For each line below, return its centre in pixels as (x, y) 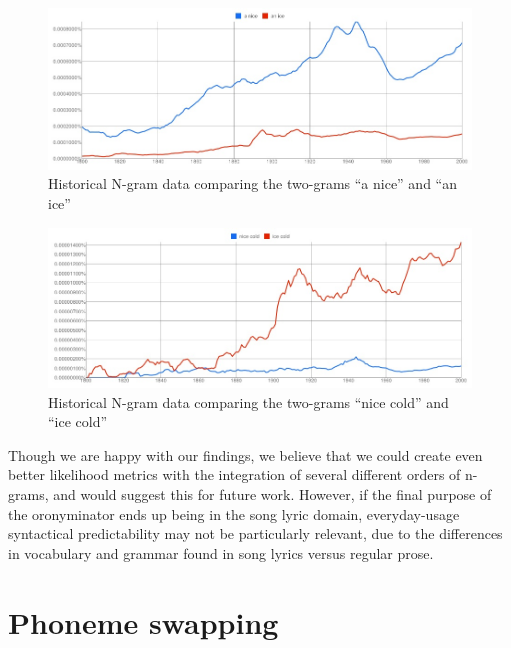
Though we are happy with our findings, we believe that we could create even (245, 454)
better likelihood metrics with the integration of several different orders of (234, 474)
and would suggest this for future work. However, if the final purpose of (272, 494)
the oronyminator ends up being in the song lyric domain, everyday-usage (234, 513)
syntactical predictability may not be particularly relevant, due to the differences (255, 533)
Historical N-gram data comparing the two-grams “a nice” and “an (252, 183)
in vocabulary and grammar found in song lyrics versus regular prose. (221, 552)
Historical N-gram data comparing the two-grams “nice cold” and (248, 401)
